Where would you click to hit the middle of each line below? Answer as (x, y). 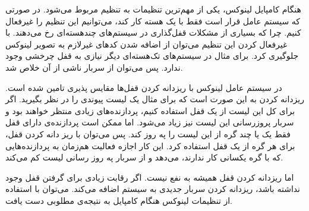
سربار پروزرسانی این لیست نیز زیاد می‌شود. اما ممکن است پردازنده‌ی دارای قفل (150, 122)
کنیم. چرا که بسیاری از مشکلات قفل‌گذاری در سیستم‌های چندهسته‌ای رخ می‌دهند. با (153, 32)
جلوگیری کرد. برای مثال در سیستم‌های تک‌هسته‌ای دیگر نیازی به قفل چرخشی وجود (152, 56)
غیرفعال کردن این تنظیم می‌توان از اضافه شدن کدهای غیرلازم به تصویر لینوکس (146, 44)
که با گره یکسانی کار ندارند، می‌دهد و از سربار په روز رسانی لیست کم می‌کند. (144, 157)
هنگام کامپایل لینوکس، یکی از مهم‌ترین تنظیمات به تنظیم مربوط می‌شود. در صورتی (153, 9)
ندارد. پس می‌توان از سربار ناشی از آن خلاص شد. (94, 67)
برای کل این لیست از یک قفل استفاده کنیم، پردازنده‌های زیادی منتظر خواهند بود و (150, 110)
